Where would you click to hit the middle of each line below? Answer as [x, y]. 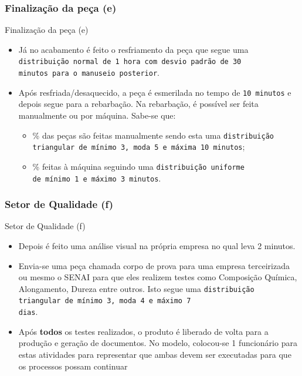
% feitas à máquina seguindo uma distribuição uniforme [138, 166]
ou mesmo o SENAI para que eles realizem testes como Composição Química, [158, 277]
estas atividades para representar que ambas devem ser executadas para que [155, 354]
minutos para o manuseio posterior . [89, 73]
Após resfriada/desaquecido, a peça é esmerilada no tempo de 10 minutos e [155, 92]
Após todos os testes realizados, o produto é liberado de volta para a [143, 331]
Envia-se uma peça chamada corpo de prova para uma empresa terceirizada [154, 265]
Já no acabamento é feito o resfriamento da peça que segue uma [133, 49]
